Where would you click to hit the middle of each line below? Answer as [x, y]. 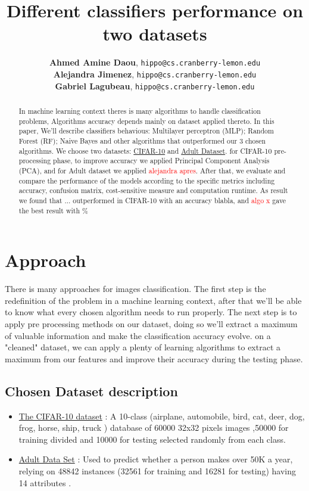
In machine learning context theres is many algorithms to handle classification [140, 111]
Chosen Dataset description [91, 391]
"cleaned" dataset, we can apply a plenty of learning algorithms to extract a [143, 347]
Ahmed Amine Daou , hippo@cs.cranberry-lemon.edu [155, 62]
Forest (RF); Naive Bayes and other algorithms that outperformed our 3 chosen [142, 141]
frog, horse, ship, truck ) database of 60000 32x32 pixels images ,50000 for [154, 428]
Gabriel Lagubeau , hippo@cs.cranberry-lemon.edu [155, 86]
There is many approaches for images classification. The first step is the [135, 289]
